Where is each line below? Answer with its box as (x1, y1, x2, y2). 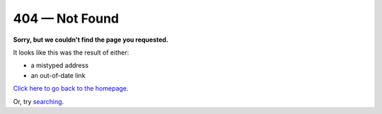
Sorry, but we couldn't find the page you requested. (13, 35, 169, 44)
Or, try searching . (13, 97, 64, 106)
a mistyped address (30, 61, 88, 70)
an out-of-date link (30, 71, 86, 79)
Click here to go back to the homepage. (13, 84, 129, 93)
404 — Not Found (13, 11, 120, 26)
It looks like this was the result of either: (13, 48, 129, 57)
